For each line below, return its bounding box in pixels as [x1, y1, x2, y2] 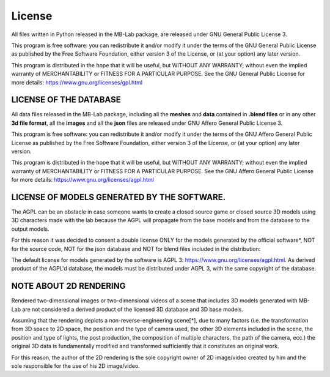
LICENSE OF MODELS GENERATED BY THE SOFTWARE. [11, 192, 226, 202]
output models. [11, 225, 50, 233]
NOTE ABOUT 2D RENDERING [11, 281, 126, 291]
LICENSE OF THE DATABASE [11, 95, 122, 105]
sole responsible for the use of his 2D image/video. [11, 362, 140, 370]
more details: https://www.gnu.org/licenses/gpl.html [11, 78, 143, 86]
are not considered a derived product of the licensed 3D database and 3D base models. [22, 305, 244, 313]
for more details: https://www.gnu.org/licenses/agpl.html [11, 176, 154, 184]
